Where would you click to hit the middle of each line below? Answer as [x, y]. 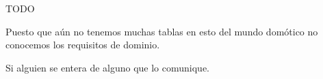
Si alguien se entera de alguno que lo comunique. [108, 67]
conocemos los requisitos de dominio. [83, 45]
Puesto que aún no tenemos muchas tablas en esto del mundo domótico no [162, 31]
